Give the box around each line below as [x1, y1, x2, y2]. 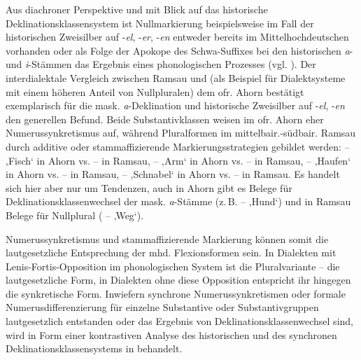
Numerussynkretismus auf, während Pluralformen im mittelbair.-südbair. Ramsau [6, 125, 356, 140]
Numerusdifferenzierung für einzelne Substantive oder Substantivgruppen [6, 300, 319, 314]
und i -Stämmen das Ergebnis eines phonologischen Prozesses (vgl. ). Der [6, 57, 316, 71]
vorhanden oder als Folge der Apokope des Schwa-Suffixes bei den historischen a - [6, 43, 353, 57]
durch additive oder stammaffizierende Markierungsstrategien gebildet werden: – [6, 139, 350, 153]
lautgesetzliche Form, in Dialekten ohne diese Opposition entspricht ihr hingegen [6, 272, 351, 287]
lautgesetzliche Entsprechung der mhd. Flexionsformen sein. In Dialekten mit [6, 245, 337, 260]
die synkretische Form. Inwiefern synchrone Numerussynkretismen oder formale [6, 286, 346, 300]
